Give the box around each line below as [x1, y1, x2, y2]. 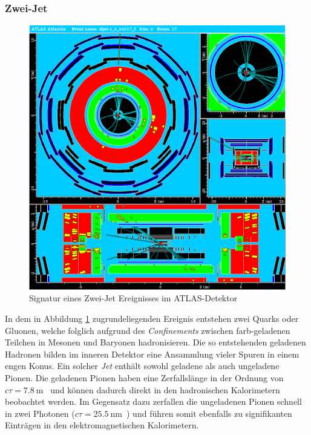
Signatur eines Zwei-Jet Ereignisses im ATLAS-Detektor [29, 292, 238, 304]
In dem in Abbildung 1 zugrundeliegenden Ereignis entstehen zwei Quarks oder [5, 312, 299, 325]
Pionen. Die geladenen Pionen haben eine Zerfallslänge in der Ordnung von [5, 371, 284, 384]
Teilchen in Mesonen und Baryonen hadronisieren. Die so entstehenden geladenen [5, 336, 306, 348]
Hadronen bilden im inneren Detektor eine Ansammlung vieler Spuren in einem [5, 347, 300, 360]
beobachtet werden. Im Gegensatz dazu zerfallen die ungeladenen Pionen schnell [5, 395, 302, 408]
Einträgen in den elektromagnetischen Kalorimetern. [5, 419, 199, 431]
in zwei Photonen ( [5, 407, 75, 419]
